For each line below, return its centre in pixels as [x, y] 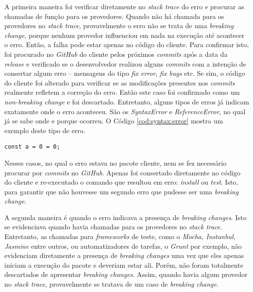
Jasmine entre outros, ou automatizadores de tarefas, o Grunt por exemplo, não [123, 246]
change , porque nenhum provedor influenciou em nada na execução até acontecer [125, 35]
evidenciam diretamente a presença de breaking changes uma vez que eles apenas [124, 255]
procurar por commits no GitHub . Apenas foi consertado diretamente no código [122, 172]
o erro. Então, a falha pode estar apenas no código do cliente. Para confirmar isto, [127, 44]
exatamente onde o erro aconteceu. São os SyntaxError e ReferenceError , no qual [125, 111]
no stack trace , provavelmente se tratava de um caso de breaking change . [111, 284]
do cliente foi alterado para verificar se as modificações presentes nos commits [120, 82]
